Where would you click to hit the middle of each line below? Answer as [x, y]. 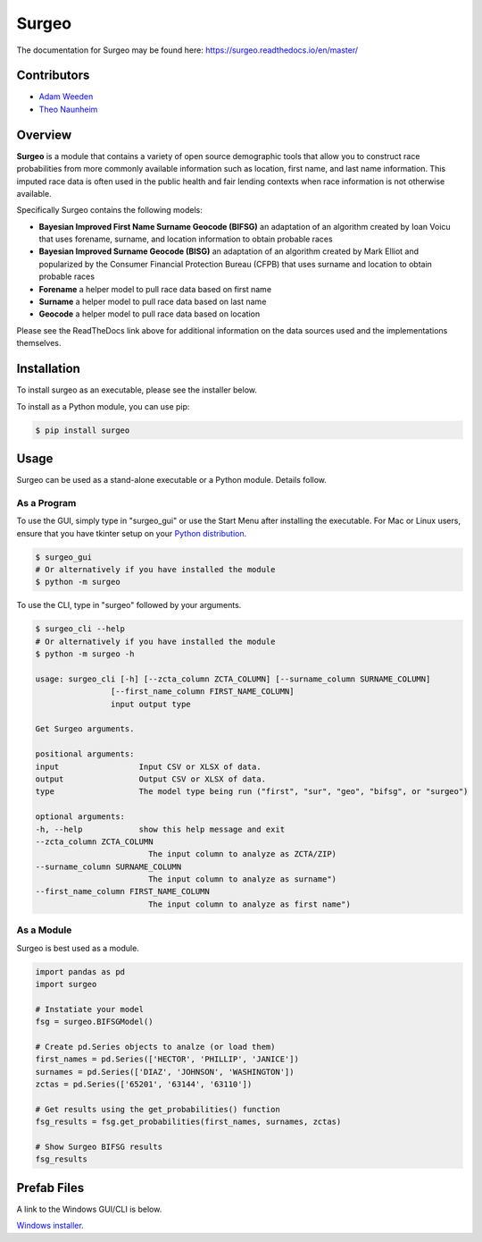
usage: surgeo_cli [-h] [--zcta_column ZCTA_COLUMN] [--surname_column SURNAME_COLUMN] [233, 679]
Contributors [53, 76]
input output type [150, 704]
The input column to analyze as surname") [242, 879]
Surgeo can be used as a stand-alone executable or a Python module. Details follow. [172, 480]
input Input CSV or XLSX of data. [149, 766]
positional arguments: [85, 754]
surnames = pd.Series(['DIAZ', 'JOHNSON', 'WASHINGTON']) [165, 1072]
